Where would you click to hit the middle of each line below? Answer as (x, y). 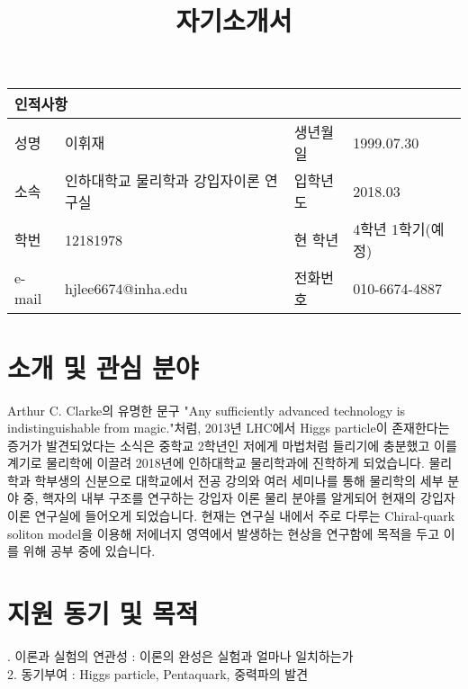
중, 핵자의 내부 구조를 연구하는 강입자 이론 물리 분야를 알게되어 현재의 (220, 498)
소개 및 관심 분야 (103, 367)
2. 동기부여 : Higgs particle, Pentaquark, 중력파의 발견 (158, 673)
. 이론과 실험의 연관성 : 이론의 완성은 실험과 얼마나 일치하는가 (180, 655)
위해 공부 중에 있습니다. (89, 551)
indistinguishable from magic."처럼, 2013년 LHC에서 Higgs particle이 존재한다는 (229, 428)
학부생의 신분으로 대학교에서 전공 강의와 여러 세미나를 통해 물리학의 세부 (239, 480)
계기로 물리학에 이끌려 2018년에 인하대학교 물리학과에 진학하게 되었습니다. (216, 463)
